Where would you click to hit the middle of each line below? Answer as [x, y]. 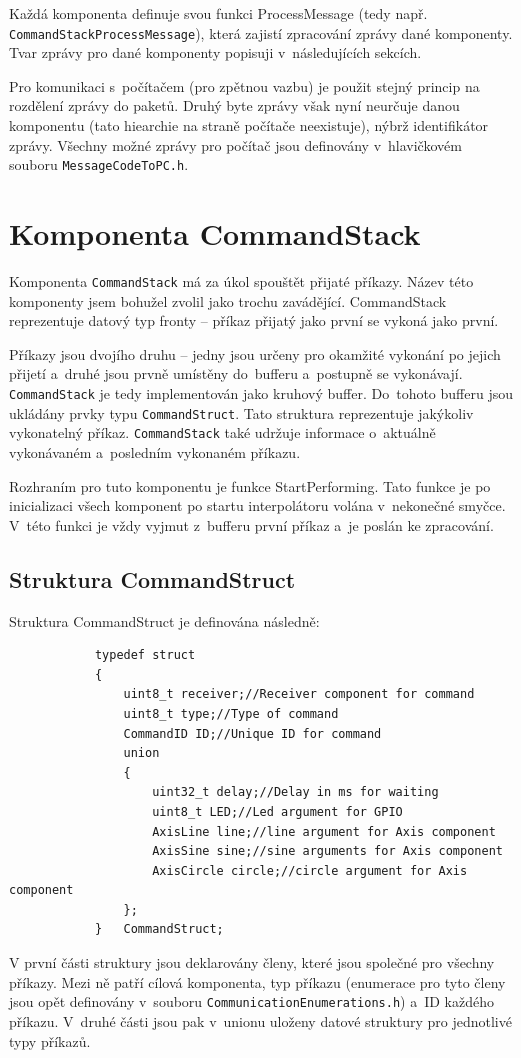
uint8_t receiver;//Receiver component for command [299, 694]
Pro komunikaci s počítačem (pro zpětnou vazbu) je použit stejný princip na [244, 85]
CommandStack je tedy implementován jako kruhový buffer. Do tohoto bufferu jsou [261, 393]
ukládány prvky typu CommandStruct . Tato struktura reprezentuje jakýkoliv [241, 412]
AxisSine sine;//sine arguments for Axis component [327, 851]
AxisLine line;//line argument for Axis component [324, 831]
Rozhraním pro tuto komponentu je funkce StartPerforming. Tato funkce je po [250, 485]
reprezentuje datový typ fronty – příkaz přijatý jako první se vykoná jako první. [254, 320]
